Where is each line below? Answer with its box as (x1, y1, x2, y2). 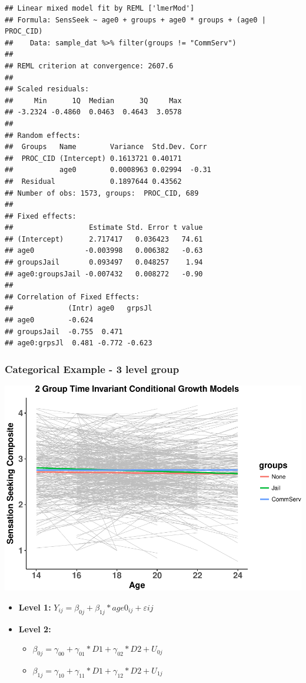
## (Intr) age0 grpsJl (5, 304, 152, 313)
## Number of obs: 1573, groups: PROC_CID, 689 (5, 189, 199, 197)
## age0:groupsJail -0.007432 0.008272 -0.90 (5, 269, 203, 278)
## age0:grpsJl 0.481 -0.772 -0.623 (5, 339, 152, 348)
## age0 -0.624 (5, 316, 94, 325)
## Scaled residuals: (5, 85, 89, 94)
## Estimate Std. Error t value (5, 223, 203, 232)
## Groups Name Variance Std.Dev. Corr (5, 143, 207, 151)
